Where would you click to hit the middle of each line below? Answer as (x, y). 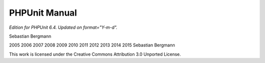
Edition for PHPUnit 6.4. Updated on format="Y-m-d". (63, 27)
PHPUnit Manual (43, 13)
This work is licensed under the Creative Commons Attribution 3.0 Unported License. (95, 54)
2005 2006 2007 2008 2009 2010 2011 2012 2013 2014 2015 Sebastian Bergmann (92, 45)
